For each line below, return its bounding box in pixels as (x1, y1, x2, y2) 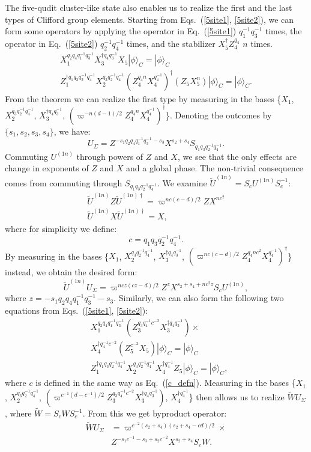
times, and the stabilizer (126, 37, 216, 49)
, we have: (53, 124, 91, 137)
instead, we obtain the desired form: (5, 266, 137, 278)
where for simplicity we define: (5, 222, 117, 235)
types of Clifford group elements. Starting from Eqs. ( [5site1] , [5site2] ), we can (5, 13, 294, 25)
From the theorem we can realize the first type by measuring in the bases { (5, 92, 282, 105)
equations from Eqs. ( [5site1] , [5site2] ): (5, 304, 148, 316)
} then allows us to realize (189, 390, 285, 403)
